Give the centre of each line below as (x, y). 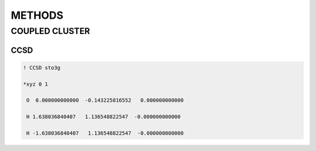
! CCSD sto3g (42, 68)
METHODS (37, 15)
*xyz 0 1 (36, 84)
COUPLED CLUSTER (50, 31)
